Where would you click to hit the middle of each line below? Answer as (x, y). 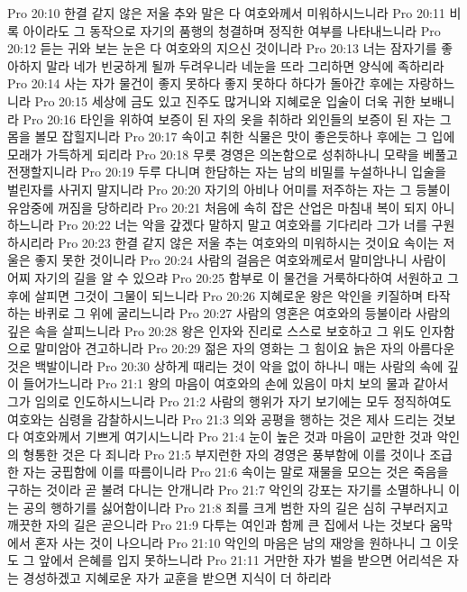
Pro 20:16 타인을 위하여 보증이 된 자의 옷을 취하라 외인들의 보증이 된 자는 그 (237, 118)
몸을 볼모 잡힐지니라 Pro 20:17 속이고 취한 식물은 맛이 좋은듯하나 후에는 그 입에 (231, 137)
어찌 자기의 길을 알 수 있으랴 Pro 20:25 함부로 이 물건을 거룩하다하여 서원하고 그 (233, 277)
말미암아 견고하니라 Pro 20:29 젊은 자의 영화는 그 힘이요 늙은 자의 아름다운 (245, 348)
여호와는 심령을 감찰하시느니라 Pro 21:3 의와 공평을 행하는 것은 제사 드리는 (218, 419)
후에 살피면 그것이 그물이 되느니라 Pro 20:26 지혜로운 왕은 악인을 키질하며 (215, 295)
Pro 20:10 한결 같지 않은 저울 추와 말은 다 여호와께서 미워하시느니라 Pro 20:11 (226, 13)
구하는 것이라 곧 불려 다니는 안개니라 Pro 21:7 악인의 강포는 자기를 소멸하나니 (226, 490)
